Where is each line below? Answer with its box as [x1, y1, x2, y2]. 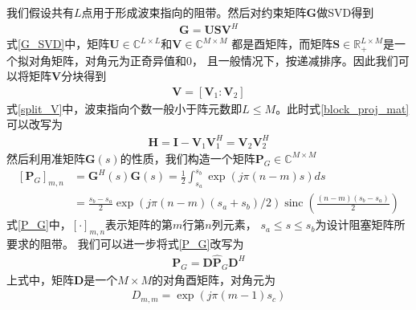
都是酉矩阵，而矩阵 [231, 35, 333, 52]
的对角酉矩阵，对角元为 [152, 271, 276, 288]
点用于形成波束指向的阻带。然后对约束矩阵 [81, 4, 307, 20]
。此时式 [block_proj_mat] [275, 100, 410, 116]
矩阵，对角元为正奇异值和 [51, 51, 186, 68]
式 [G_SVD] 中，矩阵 [6, 35, 110, 52]
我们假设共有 [6, 4, 74, 20]
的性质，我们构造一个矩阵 [120, 149, 255, 166]
